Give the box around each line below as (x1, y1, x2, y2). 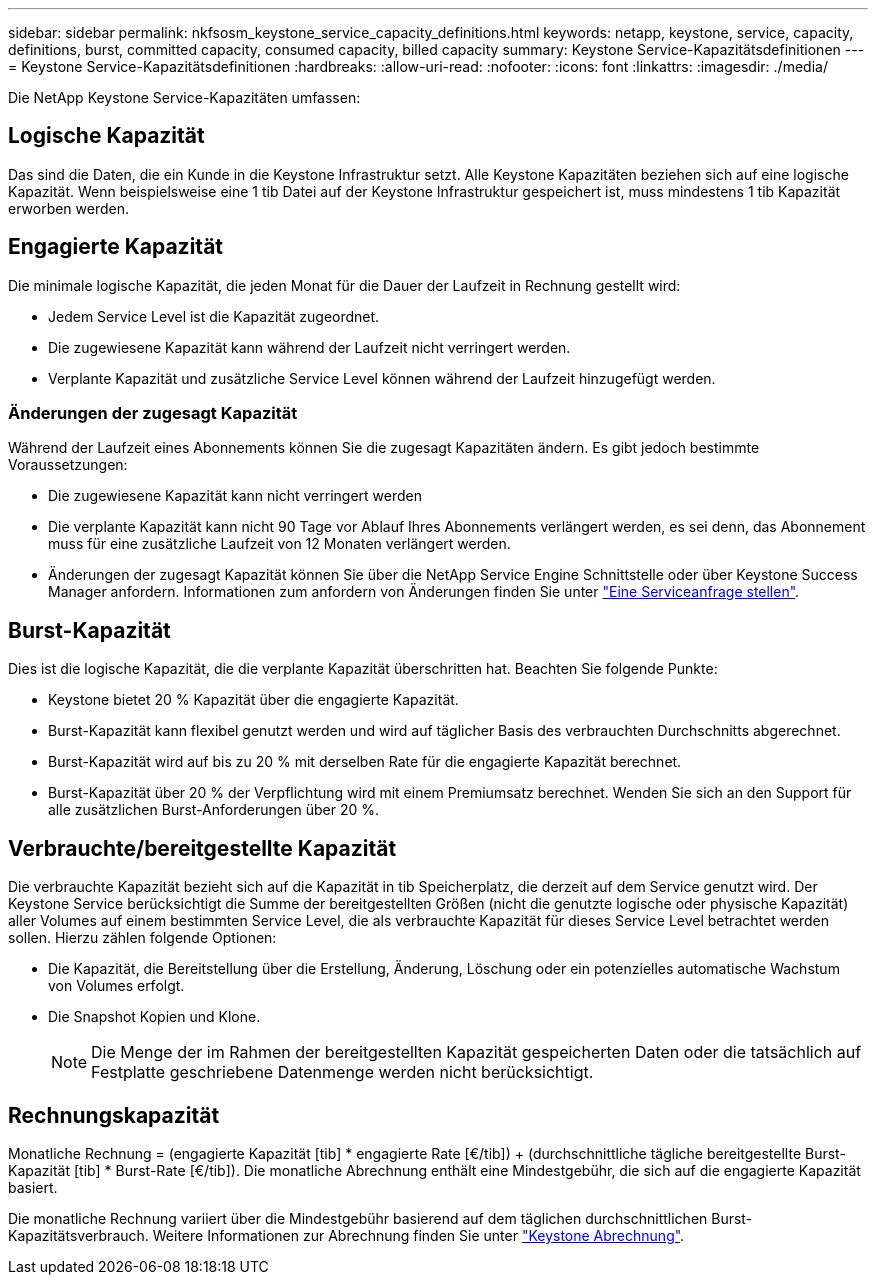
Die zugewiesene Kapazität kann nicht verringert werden (48, 487, 422, 505)
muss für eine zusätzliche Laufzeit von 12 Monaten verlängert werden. (48, 535, 511, 553)
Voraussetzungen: (8, 456, 128, 474)
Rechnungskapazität (8, 1102, 220, 1128)
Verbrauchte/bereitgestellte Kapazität (8, 835, 397, 861)
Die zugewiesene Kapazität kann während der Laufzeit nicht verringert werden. (48, 338, 571, 356)
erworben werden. (8, 199, 130, 217)
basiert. (8, 1178, 58, 1196)
